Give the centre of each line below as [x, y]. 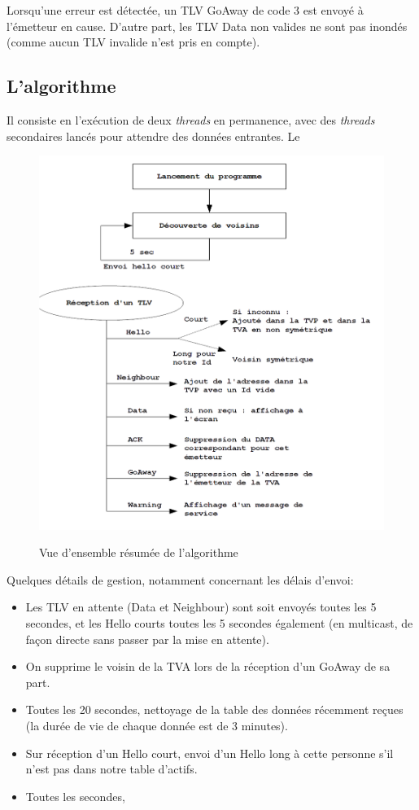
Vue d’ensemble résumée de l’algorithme [139, 552]
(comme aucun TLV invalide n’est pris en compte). [133, 42]
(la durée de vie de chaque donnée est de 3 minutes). [157, 725]
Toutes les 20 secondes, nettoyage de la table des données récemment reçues [214, 709]
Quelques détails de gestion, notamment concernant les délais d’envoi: [180, 579]
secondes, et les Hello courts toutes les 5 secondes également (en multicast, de [219, 622]
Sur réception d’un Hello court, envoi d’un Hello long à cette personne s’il [209, 753]
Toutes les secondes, [75, 796]
